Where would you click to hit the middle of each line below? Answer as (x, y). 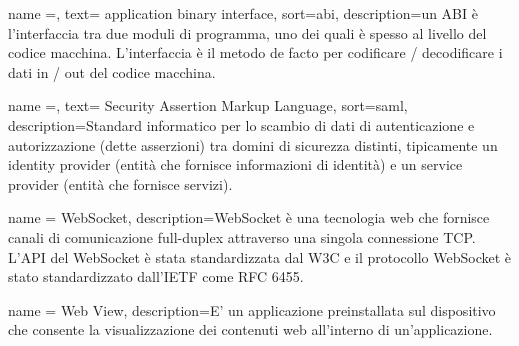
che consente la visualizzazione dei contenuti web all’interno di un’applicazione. (250, 329)
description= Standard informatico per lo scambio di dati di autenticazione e (241, 124)
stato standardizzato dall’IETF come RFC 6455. (156, 276)
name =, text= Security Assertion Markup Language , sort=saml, (208, 105)
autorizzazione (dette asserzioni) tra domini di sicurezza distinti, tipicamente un (253, 144)
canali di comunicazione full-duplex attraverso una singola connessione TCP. (242, 236)
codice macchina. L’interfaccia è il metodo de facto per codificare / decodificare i (255, 52)
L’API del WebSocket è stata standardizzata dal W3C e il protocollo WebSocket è (260, 256)
